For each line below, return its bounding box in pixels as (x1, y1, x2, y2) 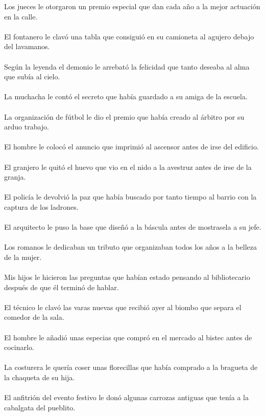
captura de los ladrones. (4, 201, 79, 212)
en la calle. (4, 11, 38, 21)
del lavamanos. (4, 41, 50, 52)
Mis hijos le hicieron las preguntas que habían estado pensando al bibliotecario (4, 272, 250, 282)
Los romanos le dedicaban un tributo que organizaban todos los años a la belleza (4, 242, 257, 252)
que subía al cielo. (4, 71, 60, 82)
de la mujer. (4, 251, 42, 262)
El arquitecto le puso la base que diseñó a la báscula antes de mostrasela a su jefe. (4, 222, 261, 232)
